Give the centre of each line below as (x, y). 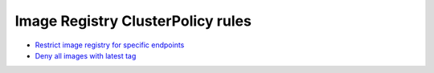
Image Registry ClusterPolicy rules (133, 21)
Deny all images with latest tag (86, 55)
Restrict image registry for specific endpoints (110, 45)
